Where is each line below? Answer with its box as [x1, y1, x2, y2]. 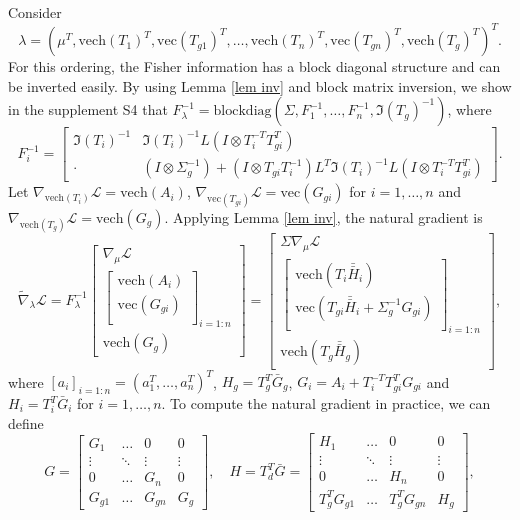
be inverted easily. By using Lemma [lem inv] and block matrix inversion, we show [8, 75, 512, 96]
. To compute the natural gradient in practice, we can [161, 393, 491, 413]
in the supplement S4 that [8, 99, 168, 120]
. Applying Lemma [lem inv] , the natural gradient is [164, 206, 483, 227]
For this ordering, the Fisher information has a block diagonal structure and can [8, 56, 501, 77]
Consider [8, 2, 62, 22]
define [8, 412, 44, 433]
